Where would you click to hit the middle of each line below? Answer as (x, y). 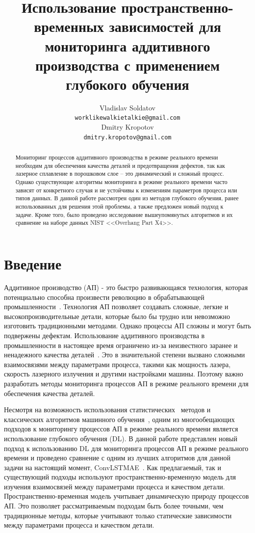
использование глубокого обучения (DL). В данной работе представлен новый (121, 438)
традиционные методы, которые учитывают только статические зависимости (118, 515)
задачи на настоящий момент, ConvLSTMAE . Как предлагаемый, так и (113, 467)
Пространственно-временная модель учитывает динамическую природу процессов (127, 496)
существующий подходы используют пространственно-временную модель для (120, 477)
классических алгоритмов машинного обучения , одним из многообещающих (119, 419)
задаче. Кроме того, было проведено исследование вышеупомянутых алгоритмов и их (124, 214)
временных (69, 26)
